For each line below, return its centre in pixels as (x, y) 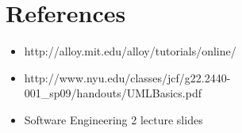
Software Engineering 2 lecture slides (113, 119)
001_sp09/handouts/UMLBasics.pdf (113, 93)
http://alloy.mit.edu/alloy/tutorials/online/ (130, 51)
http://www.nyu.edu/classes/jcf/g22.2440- (127, 77)
